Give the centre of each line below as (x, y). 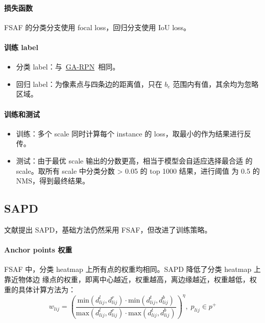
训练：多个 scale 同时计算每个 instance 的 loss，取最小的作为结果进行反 (134, 133)
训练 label (21, 47)
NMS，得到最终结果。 (53, 181)
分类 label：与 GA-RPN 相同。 (68, 67)
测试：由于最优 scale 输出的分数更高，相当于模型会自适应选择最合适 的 (134, 160)
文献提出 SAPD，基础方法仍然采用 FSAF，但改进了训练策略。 (108, 229)
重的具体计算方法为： (40, 289)
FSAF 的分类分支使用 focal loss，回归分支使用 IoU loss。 (98, 27)
